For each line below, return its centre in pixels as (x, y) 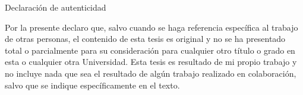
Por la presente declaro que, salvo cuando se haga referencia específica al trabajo (151, 27)
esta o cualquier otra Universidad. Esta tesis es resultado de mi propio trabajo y (151, 62)
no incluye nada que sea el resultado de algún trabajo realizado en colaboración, (151, 73)
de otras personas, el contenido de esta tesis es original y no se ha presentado (145, 39)
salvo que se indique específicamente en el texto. (92, 85)
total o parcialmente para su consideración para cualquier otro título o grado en (150, 50)
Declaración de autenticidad (56, 7)
